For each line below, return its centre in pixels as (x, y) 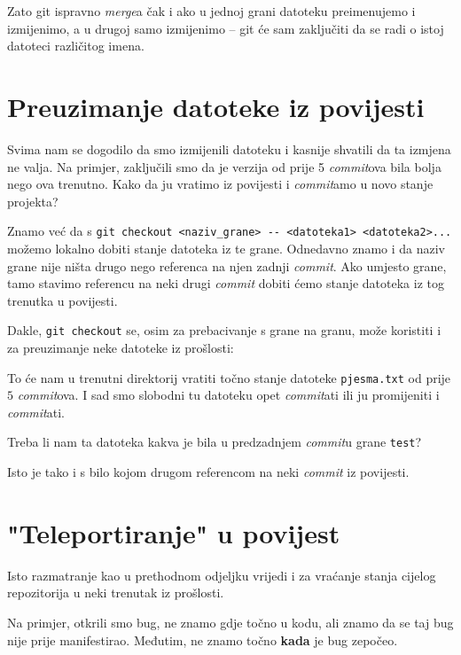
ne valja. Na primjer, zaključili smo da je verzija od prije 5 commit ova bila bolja (224, 166)
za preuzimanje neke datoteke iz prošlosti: (121, 347)
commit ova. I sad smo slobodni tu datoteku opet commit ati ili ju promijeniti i (228, 395)
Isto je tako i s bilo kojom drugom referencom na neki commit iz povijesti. (208, 472)
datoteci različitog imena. (76, 46)
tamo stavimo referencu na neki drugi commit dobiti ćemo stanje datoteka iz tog (226, 283)
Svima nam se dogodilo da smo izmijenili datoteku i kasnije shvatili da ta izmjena (229, 148)
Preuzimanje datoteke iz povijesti (216, 106)
